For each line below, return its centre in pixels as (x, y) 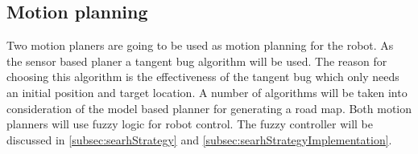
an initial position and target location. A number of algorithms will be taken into (207, 92)
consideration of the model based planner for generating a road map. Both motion (209, 108)
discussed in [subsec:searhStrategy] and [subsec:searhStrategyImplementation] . (199, 139)
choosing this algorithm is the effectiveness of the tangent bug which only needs (203, 77)
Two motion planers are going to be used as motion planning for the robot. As (200, 45)
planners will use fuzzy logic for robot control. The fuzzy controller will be (190, 124)
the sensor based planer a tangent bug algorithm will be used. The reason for (197, 61)
